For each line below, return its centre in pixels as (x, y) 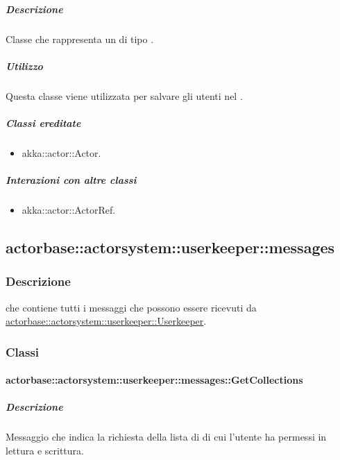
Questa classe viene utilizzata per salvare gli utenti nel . (124, 95)
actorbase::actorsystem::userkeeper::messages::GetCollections (154, 380)
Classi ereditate (43, 122)
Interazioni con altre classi (71, 180)
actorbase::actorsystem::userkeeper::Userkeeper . (106, 321)
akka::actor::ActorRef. (69, 210)
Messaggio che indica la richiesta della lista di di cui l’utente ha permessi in (166, 437)
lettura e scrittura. (45, 450)
